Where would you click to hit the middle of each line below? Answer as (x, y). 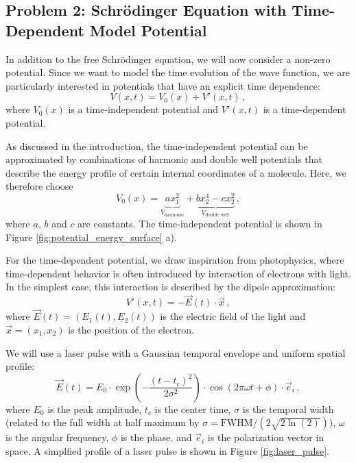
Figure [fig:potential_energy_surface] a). (91, 237)
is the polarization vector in (266, 437)
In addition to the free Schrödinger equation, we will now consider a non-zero (168, 59)
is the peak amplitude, (95, 409)
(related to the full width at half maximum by (103, 422)
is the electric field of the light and (233, 316)
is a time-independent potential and (143, 109)
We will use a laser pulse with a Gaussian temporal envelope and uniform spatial (176, 352)
